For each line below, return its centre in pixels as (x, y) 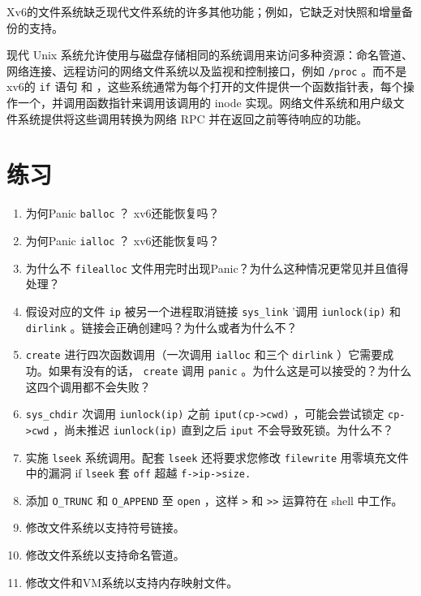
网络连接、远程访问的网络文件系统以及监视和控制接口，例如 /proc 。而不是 (207, 70)
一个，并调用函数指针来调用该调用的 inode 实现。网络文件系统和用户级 (205, 103)
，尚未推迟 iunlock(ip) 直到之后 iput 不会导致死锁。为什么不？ (223, 429)
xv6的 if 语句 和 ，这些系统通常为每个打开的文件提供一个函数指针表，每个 (205, 86)
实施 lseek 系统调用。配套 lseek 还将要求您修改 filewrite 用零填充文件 (217, 457)
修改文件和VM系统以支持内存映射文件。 (132, 582)
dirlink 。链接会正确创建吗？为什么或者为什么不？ (161, 327)
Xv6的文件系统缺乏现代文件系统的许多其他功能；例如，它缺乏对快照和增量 (204, 11)
